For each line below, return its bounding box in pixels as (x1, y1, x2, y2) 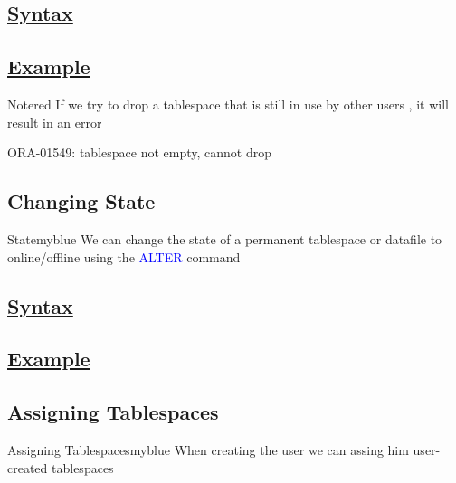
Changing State (7, 187, 156, 215)
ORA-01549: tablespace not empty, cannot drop (7, 143, 271, 162)
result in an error (7, 112, 102, 131)
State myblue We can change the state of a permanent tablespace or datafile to (7, 229, 442, 248)
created (7, 458, 48, 477)
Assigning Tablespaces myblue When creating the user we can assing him (7, 440, 409, 459)
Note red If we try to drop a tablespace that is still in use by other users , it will (7, 94, 449, 113)
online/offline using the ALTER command (7, 247, 241, 266)
